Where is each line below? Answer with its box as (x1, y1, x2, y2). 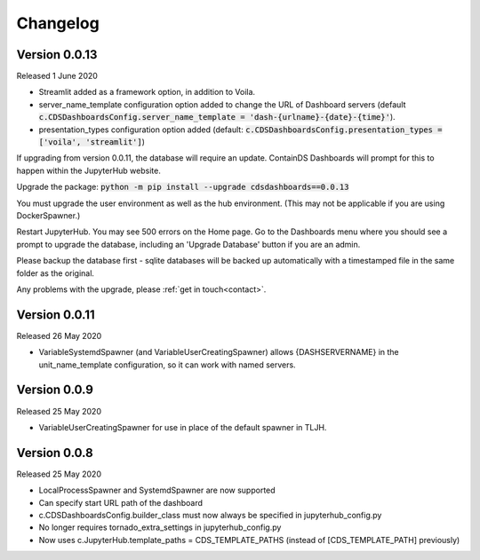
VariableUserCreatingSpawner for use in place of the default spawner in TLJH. (38, 422, 327, 432)
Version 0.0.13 (16, 47, 98, 62)
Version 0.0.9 (16, 383, 93, 398)
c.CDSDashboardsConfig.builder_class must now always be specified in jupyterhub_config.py (38, 509, 382, 520)
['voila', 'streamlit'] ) (38, 137, 146, 147)
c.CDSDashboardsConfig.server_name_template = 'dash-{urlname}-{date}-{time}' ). (38, 112, 396, 122)
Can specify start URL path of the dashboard (38, 497, 204, 508)
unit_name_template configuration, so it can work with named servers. (38, 359, 297, 370)
